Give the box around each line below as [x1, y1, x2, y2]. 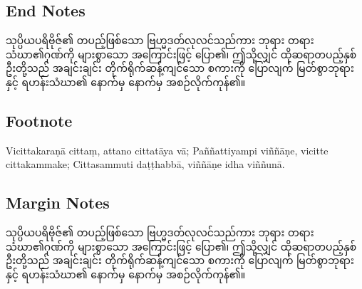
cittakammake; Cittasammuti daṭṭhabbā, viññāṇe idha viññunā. [6, 157, 285, 172]
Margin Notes [6, 191, 110, 214]
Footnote [6, 109, 73, 131]
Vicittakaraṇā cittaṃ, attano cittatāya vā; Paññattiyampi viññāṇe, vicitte [6, 142, 329, 157]
